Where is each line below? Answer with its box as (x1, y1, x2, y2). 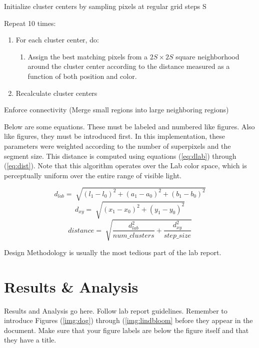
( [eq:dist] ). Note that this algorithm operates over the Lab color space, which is (4, 160, 247, 171)
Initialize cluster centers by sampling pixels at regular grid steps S (4, 1, 206, 11)
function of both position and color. (27, 70, 137, 81)
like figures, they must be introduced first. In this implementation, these (4, 131, 225, 141)
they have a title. (4, 335, 56, 345)
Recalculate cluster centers (15, 87, 97, 98)
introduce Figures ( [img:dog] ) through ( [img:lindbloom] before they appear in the (4, 315, 253, 326)
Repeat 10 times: (4, 17, 56, 28)
